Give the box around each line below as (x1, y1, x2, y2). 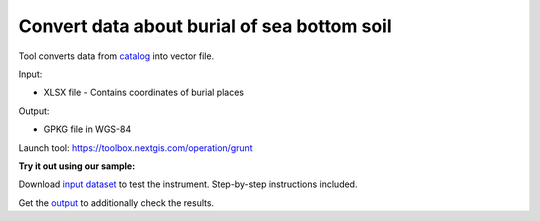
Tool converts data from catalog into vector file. (18, 50, 215, 62)
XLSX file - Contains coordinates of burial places (43, 86, 245, 99)
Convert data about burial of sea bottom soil (18, 15, 392, 37)
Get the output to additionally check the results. (18, 196, 215, 209)
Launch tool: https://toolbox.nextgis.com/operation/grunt (18, 141, 254, 154)
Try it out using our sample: (18, 160, 136, 172)
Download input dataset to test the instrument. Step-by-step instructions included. (18, 178, 358, 190)
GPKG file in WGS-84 (43, 123, 132, 135)
